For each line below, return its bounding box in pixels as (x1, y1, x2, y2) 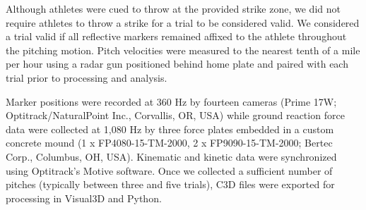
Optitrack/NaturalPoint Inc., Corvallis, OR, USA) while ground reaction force (6, 108, 345, 123)
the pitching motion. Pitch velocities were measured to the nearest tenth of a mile (6, 42, 360, 57)
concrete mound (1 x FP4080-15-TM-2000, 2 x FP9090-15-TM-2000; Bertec (6, 135, 333, 150)
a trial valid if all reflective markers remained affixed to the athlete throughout (6, 29, 347, 44)
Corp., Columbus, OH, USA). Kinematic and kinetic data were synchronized (6, 149, 337, 163)
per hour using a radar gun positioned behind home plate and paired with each (6, 56, 348, 71)
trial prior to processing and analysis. (6, 70, 167, 85)
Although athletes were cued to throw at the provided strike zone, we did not (6, 1, 341, 16)
